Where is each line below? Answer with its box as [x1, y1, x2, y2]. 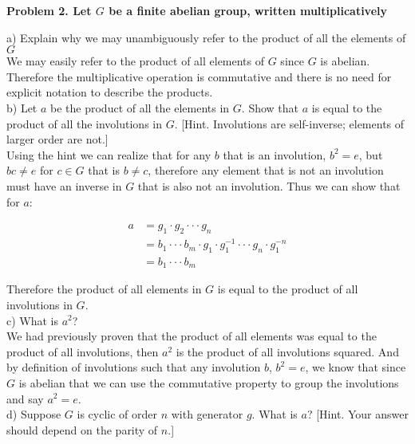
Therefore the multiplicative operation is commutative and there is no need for [6, 68, 392, 84]
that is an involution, [223, 146, 326, 163]
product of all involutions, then [6, 343, 159, 360]
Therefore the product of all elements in [6, 281, 202, 297]
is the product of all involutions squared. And [176, 343, 399, 360]
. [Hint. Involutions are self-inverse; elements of [174, 115, 405, 132]
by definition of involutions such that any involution [6, 359, 261, 375]
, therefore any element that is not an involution [148, 162, 384, 179]
